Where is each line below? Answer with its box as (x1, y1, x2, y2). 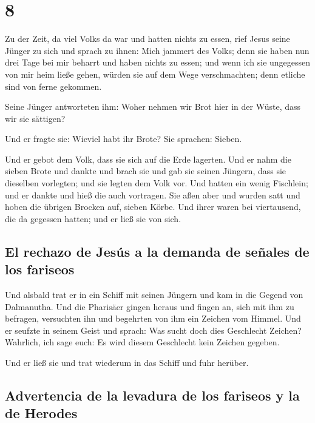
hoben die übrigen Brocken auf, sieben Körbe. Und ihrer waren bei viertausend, (5, 200, 301, 213)
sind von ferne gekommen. (5, 80, 102, 92)
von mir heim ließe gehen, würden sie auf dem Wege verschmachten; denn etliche (5, 67, 305, 80)
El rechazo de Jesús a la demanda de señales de (5, 242, 310, 260)
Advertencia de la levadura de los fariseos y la (5, 385, 300, 404)
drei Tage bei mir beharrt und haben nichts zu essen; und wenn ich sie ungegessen (5, 56, 311, 69)
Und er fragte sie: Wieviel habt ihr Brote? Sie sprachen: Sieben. (5, 132, 242, 145)
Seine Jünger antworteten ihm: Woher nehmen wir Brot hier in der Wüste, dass (5, 100, 301, 113)
